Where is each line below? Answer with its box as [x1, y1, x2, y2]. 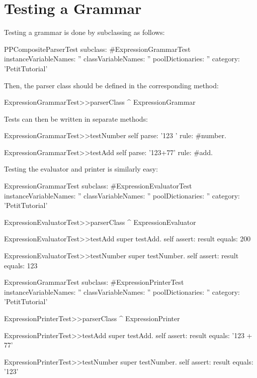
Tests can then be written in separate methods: [4, 113, 148, 124]
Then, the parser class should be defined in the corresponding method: [4, 80, 219, 90]
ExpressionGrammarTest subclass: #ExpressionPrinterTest [4, 277, 184, 287]
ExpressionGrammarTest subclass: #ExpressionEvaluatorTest [4, 181, 192, 191]
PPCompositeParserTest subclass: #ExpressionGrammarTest [4, 43, 191, 54]
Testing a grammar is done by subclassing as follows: [4, 27, 165, 37]
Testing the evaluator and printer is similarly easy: [4, 164, 158, 174]
